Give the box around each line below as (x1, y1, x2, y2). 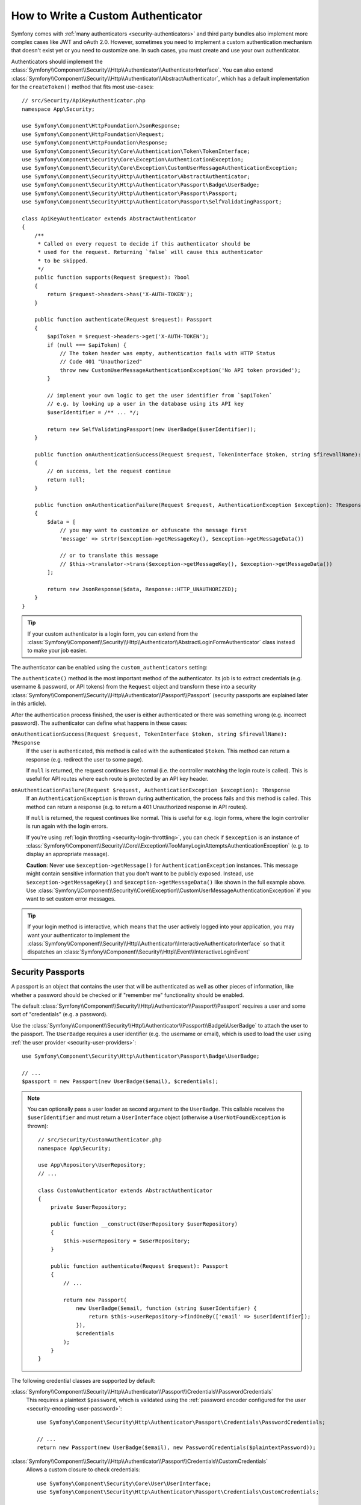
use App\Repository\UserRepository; (38, 1162, 146, 1168)
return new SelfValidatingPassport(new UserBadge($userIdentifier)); (47, 426, 257, 433)
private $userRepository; (50, 1204, 128, 1211)
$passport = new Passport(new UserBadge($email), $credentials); (22, 1078, 219, 1085)
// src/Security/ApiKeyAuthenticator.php (22, 97, 146, 104)
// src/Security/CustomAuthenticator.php (38, 1137, 162, 1143)
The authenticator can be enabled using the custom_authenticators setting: (11, 663, 208, 671)
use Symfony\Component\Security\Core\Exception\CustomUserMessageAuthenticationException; (22, 164, 298, 172)
